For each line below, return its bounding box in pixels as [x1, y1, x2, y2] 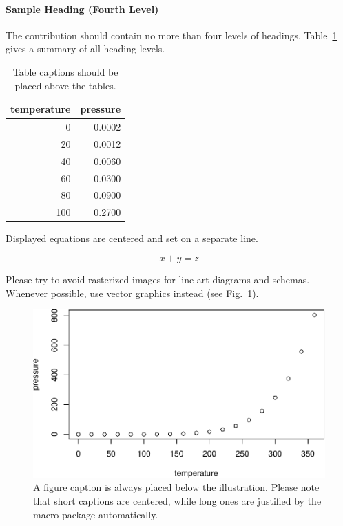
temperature [10, 102, 71, 116]
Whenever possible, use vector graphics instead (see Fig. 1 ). [6, 285, 259, 300]
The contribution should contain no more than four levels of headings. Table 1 [6, 28, 337, 42]
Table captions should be [12, 64, 118, 78]
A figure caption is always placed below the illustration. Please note [33, 480, 320, 494]
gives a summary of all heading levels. [6, 41, 165, 56]
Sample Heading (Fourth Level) [6, 1, 159, 16]
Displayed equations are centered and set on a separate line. [6, 231, 258, 245]
